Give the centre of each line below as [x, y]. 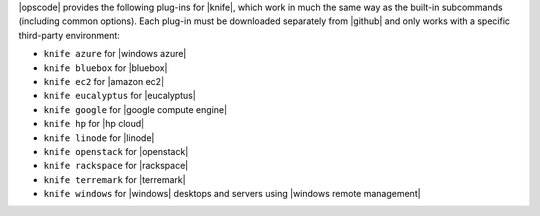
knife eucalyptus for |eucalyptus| [120, 96]
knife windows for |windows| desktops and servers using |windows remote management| [232, 194]
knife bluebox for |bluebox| [105, 67]
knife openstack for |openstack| [116, 151]
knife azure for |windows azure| [115, 54]
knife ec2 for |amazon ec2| [104, 81]
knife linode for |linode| [99, 137]
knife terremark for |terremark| [114, 179]
